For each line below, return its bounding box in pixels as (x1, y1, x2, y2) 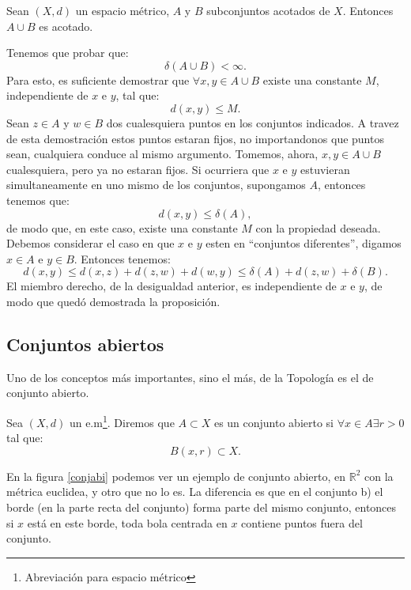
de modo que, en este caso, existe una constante (6, 219, 238, 236)
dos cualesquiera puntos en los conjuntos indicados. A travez (106, 114, 399, 130)
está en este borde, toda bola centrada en (27, 514, 228, 531)
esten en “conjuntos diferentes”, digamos (205, 235, 402, 252)
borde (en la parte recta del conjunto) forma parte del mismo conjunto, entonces (6, 498, 397, 515)
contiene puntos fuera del (241, 514, 363, 531)
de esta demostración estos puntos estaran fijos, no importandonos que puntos (6, 130, 384, 146)
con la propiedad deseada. (255, 219, 381, 236)
